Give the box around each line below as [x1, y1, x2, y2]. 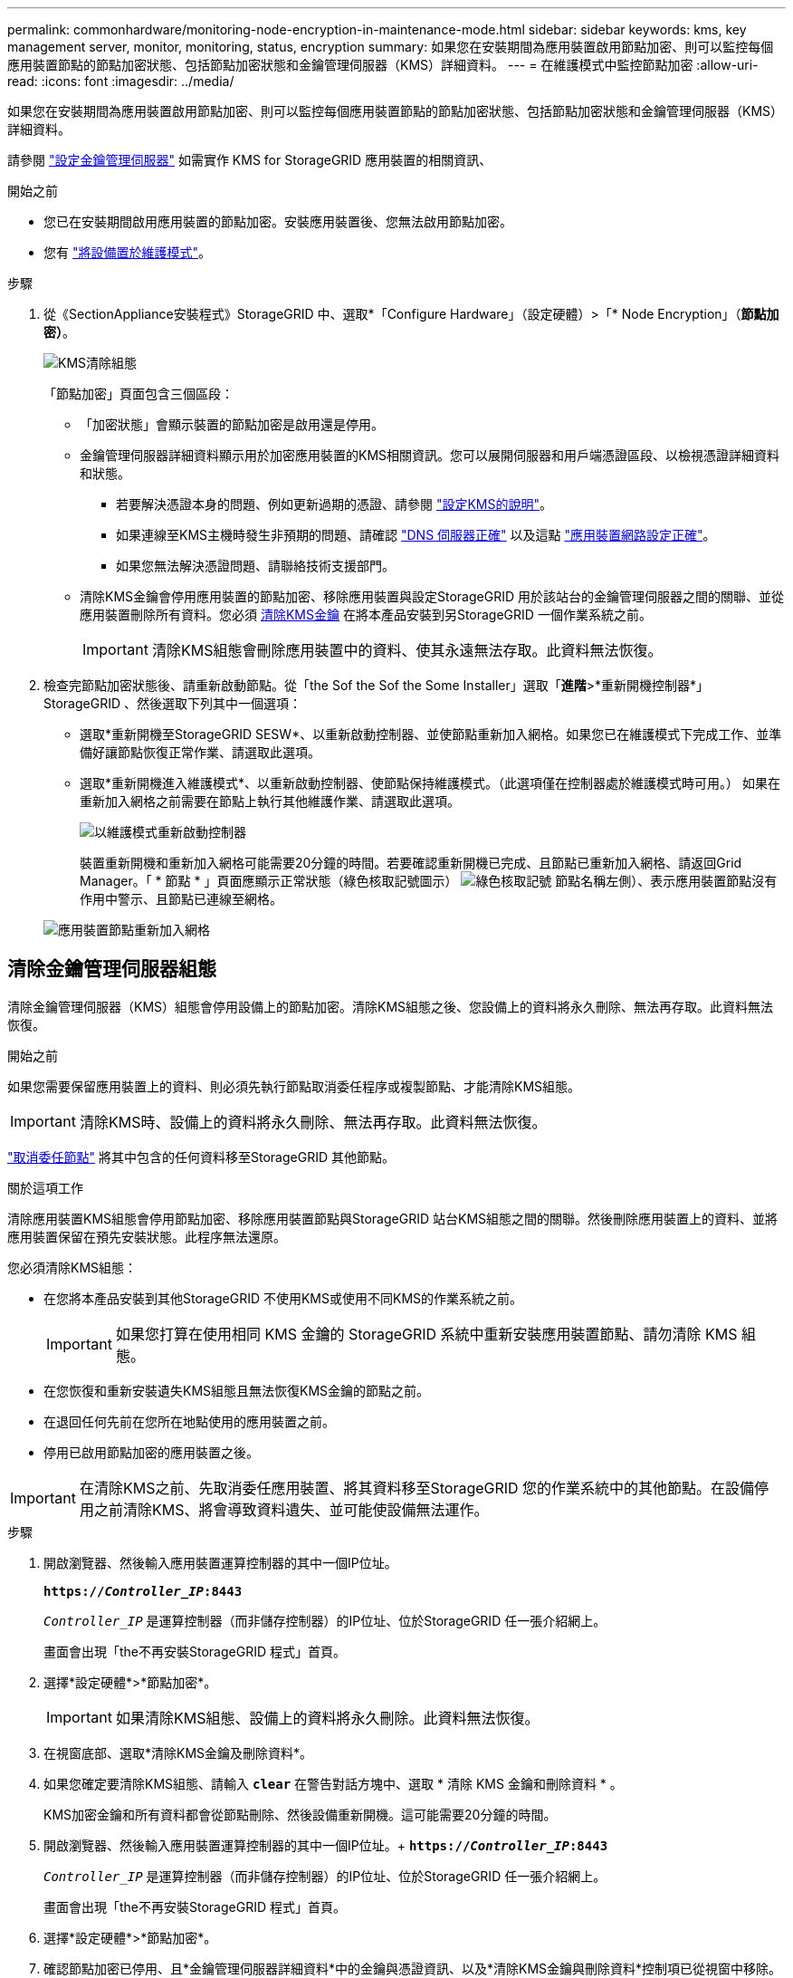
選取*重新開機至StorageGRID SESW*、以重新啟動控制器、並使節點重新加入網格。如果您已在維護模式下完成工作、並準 [80, 726, 782, 742]
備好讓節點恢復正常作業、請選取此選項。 [80, 744, 320, 760]
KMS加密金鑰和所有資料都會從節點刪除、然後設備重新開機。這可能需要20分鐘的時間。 [43, 1806, 557, 1822]
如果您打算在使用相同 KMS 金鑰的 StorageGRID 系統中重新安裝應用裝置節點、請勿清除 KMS [115, 1324, 738, 1343]
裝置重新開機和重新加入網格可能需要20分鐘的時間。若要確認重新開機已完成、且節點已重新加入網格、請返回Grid [80, 855, 742, 870]
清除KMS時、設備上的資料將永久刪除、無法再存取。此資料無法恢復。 [79, 1112, 547, 1131]
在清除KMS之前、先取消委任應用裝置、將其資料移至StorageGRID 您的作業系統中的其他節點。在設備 [79, 1478, 755, 1497]
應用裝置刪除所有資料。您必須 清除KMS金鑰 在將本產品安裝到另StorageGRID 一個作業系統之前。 [80, 607, 652, 622]
